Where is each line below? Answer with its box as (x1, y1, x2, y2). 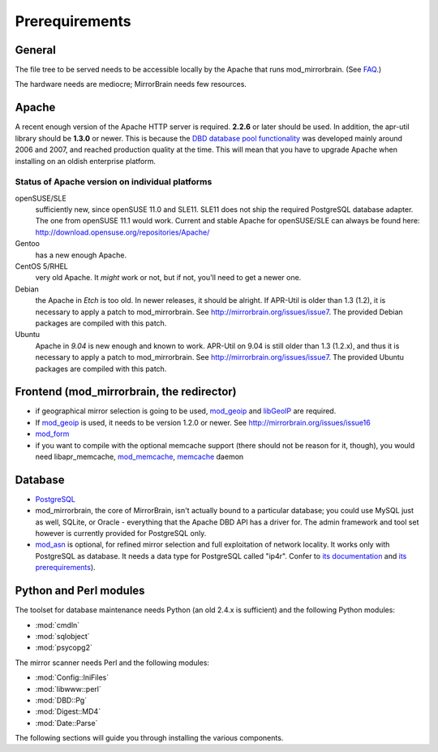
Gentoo (15, 239, 41, 249)
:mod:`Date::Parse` (35, 718, 98, 728)
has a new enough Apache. (35, 250, 127, 260)
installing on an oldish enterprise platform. (15, 156, 156, 166)
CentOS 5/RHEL (15, 261, 68, 271)
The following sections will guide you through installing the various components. (15, 733, 284, 743)
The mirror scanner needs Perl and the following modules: (15, 658, 210, 668)
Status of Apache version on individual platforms (15, 176, 213, 188)
